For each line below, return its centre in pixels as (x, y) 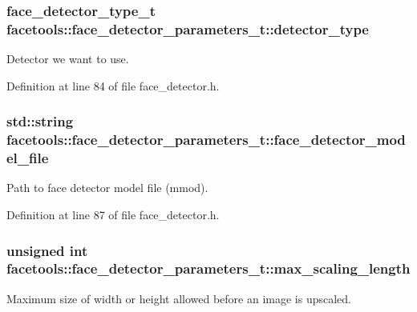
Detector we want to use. (68, 59)
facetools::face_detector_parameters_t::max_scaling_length (208, 268)
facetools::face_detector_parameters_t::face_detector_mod (206, 140)
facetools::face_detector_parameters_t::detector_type (188, 28)
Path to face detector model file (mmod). (107, 188)
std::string (40, 121)
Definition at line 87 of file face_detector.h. (113, 214)
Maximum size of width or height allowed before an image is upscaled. (179, 298)
